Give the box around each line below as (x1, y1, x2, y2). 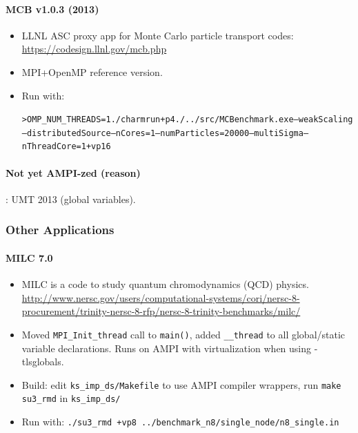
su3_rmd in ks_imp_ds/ (21, 391, 121, 405)
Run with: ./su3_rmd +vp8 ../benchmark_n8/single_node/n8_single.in (21, 414, 339, 429)
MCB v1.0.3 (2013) (6, 1, 99, 16)
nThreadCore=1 (21, 142, 86, 152)
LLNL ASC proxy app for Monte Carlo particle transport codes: (21, 28, 294, 42)
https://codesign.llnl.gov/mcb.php (21, 41, 167, 56)
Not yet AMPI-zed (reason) (6, 165, 141, 180)
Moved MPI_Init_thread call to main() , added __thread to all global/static (21, 327, 346, 341)
